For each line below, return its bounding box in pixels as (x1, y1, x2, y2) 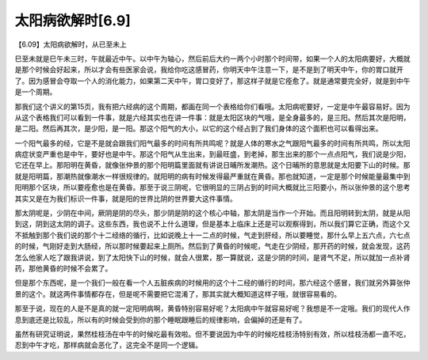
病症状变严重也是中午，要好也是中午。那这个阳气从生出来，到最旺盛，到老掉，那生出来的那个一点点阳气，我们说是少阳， (14, 150, 411, 159)
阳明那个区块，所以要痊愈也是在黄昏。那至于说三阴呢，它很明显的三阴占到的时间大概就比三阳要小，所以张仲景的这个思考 (14, 183, 411, 192)
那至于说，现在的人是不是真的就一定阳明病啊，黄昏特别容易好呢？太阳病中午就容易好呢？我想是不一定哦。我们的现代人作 (14, 304, 411, 313)
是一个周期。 (14, 87, 57, 97)
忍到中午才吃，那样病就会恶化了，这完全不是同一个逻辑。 (14, 340, 202, 350)
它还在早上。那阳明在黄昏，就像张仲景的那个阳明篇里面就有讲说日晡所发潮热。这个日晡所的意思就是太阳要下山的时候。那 (14, 161, 411, 170)
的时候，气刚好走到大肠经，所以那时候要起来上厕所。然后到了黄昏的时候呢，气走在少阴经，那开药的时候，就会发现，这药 (14, 241, 411, 251)
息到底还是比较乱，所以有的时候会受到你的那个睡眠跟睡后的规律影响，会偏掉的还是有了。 (14, 315, 307, 324)
